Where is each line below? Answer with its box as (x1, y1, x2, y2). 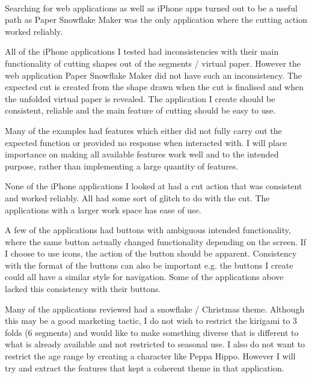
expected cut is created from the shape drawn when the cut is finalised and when (5, 81, 304, 93)
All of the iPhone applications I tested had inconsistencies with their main (5, 45, 279, 58)
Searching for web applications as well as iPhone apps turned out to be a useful (5, 1, 298, 14)
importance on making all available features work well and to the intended (5, 148, 279, 160)
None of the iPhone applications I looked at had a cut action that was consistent (5, 180, 302, 192)
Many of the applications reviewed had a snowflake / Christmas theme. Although (5, 302, 305, 315)
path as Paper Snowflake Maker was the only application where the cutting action (5, 13, 307, 26)
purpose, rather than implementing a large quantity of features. (5, 159, 239, 172)
